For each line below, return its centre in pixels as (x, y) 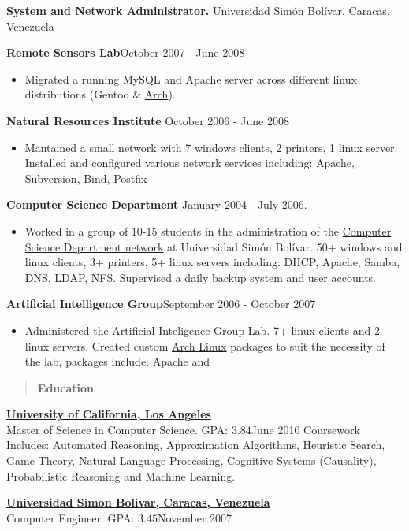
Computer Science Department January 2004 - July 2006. (157, 204)
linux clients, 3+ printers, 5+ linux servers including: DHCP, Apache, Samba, (212, 262)
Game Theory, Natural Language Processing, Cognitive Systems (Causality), (191, 460)
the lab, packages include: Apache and (117, 361)
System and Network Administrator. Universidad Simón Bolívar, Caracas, (198, 10)
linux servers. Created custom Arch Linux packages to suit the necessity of (205, 345)
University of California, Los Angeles (109, 414)
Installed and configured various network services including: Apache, (190, 163)
